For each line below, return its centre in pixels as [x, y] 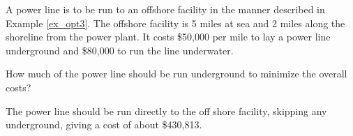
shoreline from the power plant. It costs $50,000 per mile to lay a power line [168, 37]
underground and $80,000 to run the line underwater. [120, 50]
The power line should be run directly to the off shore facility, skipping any [166, 111]
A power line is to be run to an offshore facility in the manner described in [165, 9]
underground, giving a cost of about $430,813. [104, 124]
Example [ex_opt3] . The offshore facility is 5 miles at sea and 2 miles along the [175, 23]
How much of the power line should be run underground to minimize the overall [176, 74]
